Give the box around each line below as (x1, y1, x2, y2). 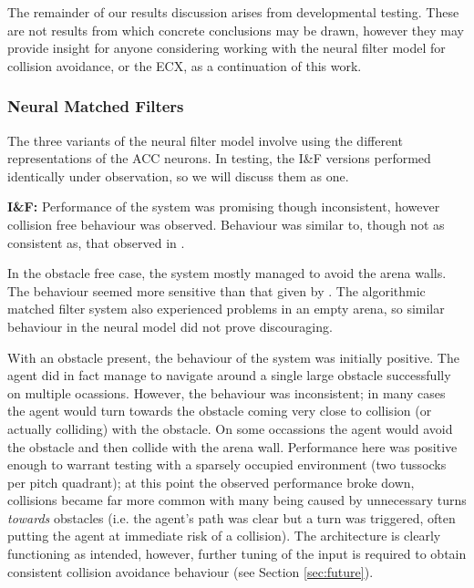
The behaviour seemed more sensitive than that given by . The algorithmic (7, 281, 426, 300)
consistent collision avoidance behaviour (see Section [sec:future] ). (7, 562, 374, 581)
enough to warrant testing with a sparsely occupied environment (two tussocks (7, 455, 447, 474)
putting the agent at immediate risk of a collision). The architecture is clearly (7, 526, 441, 545)
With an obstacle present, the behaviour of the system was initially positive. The (7, 347, 459, 366)
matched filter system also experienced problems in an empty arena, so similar (7, 299, 445, 318)
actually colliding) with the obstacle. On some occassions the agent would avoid (7, 418, 453, 438)
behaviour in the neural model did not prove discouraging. (7, 316, 333, 335)
